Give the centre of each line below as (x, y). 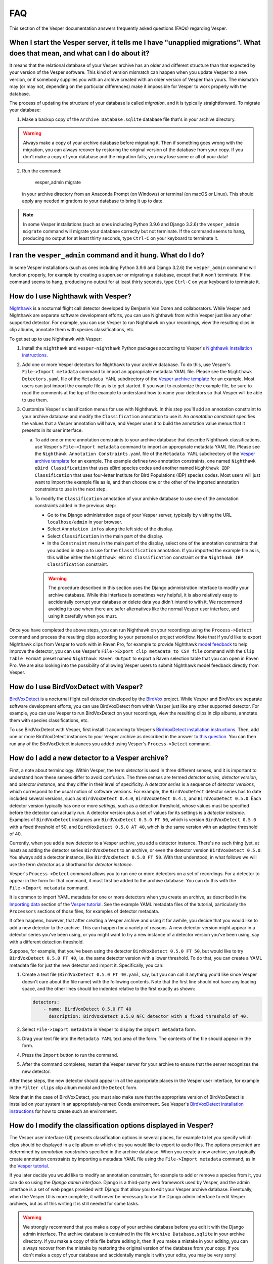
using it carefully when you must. (83, 616)
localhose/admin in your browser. (85, 522)
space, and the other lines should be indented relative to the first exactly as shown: (109, 988)
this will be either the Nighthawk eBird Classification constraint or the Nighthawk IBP (145, 557)
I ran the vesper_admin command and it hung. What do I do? (107, 255)
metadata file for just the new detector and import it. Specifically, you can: (86, 965)
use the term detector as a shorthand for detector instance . (71, 864)
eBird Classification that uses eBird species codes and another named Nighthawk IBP (132, 468)
